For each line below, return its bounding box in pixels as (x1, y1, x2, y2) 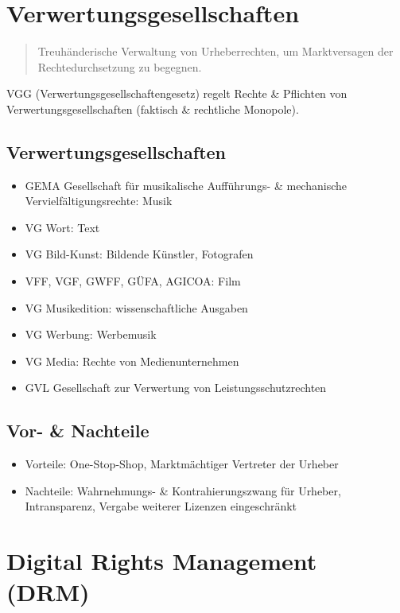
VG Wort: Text (25, 219, 100, 235)
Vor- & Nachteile (6, 418, 150, 443)
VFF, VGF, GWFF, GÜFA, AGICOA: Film (25, 273, 241, 289)
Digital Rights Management (6, 545, 317, 577)
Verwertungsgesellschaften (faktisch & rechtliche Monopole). (6, 100, 299, 117)
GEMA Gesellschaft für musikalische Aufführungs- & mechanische (25, 177, 347, 193)
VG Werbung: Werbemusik (25, 326, 157, 343)
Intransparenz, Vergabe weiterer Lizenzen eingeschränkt (25, 498, 297, 514)
